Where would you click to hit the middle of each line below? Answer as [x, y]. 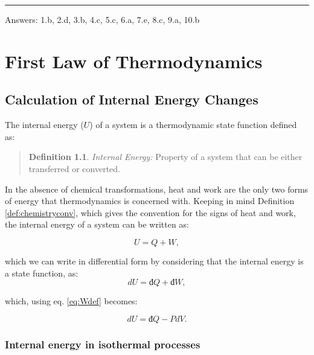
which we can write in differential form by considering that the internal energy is [154, 261]
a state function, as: [42, 273]
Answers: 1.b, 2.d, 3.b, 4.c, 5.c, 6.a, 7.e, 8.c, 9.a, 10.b [102, 19]
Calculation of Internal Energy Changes [132, 99]
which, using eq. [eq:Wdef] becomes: [71, 301]
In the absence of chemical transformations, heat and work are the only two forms [157, 189]
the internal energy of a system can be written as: [97, 224]
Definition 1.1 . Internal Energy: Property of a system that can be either [165, 157]
